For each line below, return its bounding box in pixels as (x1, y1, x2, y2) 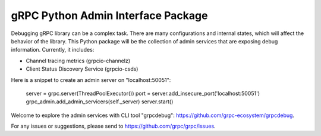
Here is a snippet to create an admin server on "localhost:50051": (11, 76, 171, 83)
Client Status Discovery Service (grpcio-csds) (26, 65, 139, 72)
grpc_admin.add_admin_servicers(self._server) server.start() (26, 98, 174, 105)
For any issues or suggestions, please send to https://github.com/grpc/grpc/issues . (11, 122, 216, 130)
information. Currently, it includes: (11, 46, 95, 53)
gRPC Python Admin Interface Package (11, 9, 208, 22)
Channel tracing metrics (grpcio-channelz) (26, 57, 131, 64)
